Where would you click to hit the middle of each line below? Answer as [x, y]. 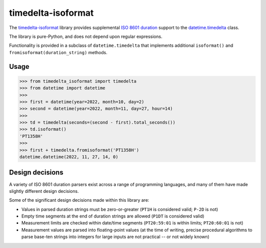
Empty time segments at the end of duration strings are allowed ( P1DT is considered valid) [113, 216]
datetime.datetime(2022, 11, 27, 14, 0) [69, 157]
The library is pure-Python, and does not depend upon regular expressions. [86, 36]
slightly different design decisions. [44, 191]
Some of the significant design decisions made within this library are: [79, 200]
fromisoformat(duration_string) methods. [58, 52]
